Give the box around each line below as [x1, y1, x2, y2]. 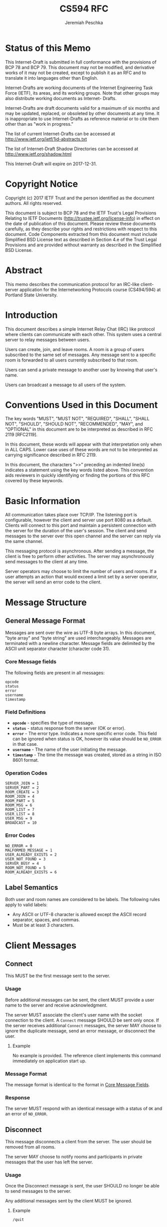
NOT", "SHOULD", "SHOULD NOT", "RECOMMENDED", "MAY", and [5, 421, 143, 427]
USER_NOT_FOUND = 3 [5, 856, 46, 861]
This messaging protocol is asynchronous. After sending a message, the [5, 548, 154, 554]
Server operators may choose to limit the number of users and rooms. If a [5, 568, 156, 574]
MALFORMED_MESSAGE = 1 [5, 847, 52, 853]
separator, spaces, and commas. [12, 917, 80, 923]
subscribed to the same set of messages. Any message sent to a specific [5, 352, 156, 358]
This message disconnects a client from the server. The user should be [5, 1139, 151, 1145]
